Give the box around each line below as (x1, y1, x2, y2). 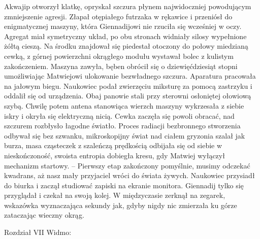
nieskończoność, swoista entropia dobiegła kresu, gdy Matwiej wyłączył (4, 150, 225, 160)
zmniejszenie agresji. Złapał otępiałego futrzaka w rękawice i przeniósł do (4, 11, 233, 21)
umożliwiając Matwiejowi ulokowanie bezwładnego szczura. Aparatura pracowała (4, 71, 256, 81)
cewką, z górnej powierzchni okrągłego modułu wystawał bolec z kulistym (4, 50, 234, 61)
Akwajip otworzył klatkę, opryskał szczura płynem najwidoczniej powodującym (4, 1, 251, 11)
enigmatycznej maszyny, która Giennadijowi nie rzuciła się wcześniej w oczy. (4, 21, 242, 31)
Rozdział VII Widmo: (4, 227, 72, 237)
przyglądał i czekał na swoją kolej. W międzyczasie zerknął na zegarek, (4, 190, 225, 200)
